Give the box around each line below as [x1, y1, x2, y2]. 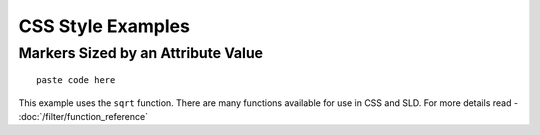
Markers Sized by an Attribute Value [18, 44, 264, 62]
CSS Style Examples [18, 15, 190, 37]
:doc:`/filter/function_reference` [18, 110, 149, 122]
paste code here [36, 75, 116, 86]
